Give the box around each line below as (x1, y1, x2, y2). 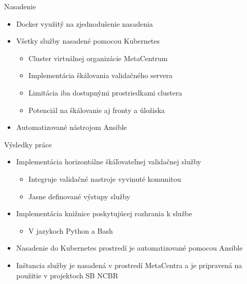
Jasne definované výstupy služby (28, 191, 130, 201)
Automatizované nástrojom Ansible (16, 122, 127, 132)
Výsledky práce (4, 139, 52, 149)
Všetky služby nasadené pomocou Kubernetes (16, 35, 160, 46)
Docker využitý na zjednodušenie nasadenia (16, 18, 153, 29)
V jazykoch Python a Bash (28, 225, 113, 236)
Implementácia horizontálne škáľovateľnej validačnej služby (16, 156, 201, 167)
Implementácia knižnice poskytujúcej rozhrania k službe (16, 208, 193, 219)
